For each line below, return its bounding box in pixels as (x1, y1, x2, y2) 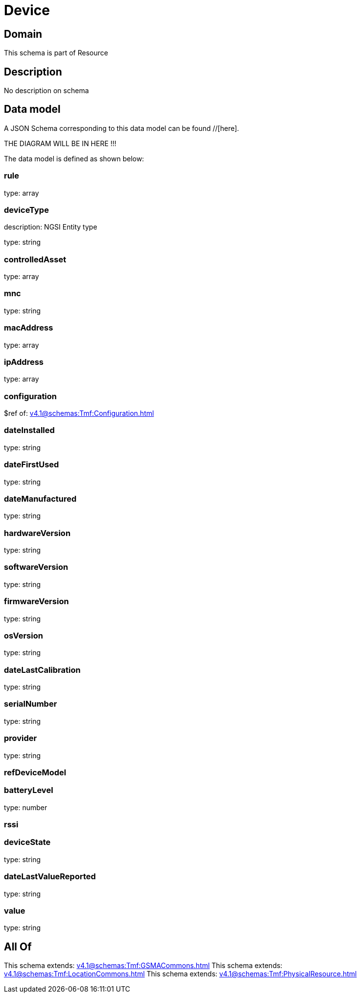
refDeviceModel (4, 767, 67, 777)
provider (4, 733, 37, 743)
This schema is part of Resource (4, 49, 108, 57)
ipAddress (4, 357, 44, 367)
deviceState (4, 837, 51, 847)
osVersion (4, 630, 43, 640)
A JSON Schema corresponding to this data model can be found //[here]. (4, 124, 239, 132)
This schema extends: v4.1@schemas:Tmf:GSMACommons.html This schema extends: (4, 961, 283, 970)
